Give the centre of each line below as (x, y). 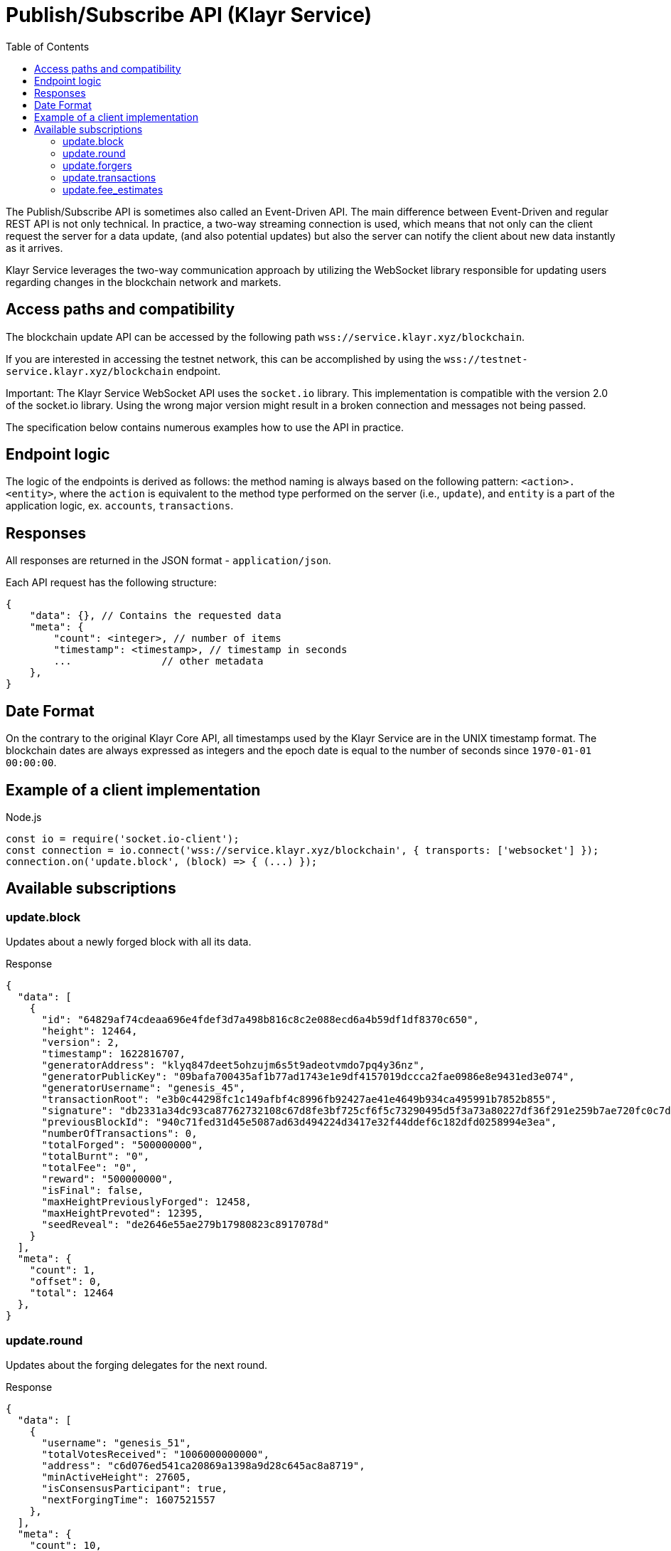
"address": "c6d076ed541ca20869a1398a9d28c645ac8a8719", (203, 1465)
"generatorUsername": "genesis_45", (144, 1088)
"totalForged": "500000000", (123, 1145)
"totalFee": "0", (90, 1168)
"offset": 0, (65, 1282)
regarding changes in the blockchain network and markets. (144, 282)
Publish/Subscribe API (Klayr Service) (189, 15)
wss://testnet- (486, 359)
